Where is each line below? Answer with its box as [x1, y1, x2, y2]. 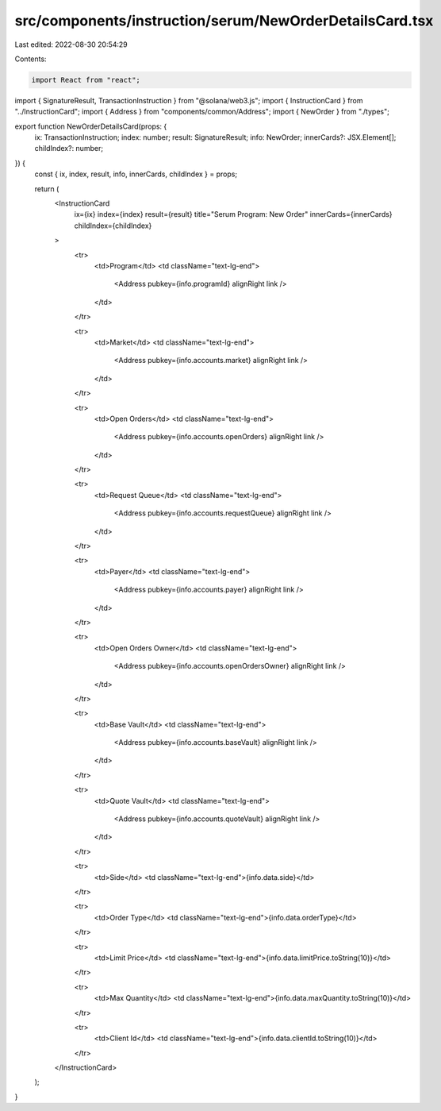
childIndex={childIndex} [74, 221, 152, 230]
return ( [34, 183, 59, 194]
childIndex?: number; [34, 144, 103, 153]
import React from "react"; [31, 75, 140, 84]
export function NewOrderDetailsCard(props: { [14, 122, 167, 131]
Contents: [14, 54, 47, 64]
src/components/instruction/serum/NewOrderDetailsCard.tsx [14, 12, 434, 29]
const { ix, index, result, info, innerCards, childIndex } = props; [34, 169, 238, 179]
